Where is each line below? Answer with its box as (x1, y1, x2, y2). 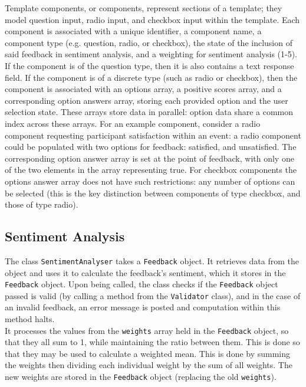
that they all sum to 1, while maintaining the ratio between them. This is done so (5, 336, 300, 348)
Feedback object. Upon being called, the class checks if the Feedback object (5, 278, 278, 290)
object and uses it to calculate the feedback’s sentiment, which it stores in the (5, 266, 286, 278)
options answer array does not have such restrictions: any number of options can (5, 175, 295, 187)
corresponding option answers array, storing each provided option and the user (5, 94, 288, 106)
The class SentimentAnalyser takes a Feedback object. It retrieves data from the (5, 254, 300, 267)
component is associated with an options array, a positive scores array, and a (5, 83, 282, 95)
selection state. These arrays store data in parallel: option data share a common (5, 106, 294, 118)
